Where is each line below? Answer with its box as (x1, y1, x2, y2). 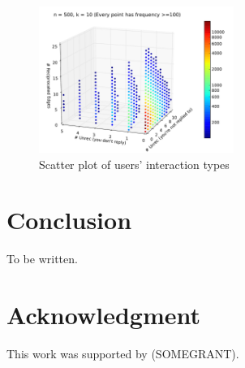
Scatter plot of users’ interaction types (39, 155, 230, 172)
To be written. (6, 250, 78, 267)
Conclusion (6, 203, 132, 236)
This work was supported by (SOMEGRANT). (6, 345, 239, 362)
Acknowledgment (6, 298, 200, 331)
